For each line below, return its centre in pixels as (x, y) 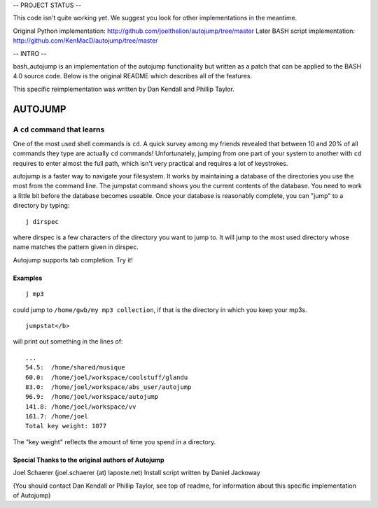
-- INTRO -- (30, 53)
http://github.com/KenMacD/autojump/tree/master (85, 41)
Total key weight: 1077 (66, 426)
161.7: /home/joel (57, 417)
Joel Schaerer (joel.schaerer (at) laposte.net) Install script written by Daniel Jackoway (136, 473)
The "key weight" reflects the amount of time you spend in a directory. (114, 442)
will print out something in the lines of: (68, 341)
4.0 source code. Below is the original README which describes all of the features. (132, 76)
